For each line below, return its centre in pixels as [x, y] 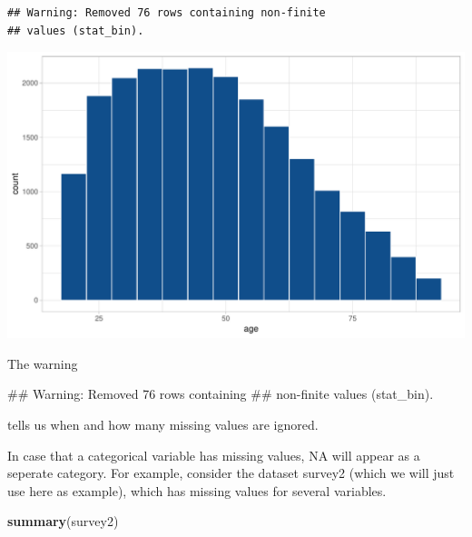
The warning [43, 363]
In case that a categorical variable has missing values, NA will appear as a [214, 455]
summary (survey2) [63, 521]
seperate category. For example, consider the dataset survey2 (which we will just [231, 473]
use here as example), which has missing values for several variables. [197, 490]
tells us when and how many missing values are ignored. [163, 424]
